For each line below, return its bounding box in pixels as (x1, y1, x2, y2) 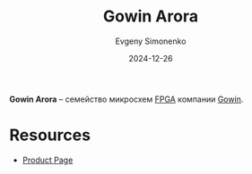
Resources (9, 125, 91, 145)
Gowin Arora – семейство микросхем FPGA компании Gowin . (9, 94, 244, 104)
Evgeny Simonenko (115, 36, 187, 46)
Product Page (22, 154, 74, 165)
